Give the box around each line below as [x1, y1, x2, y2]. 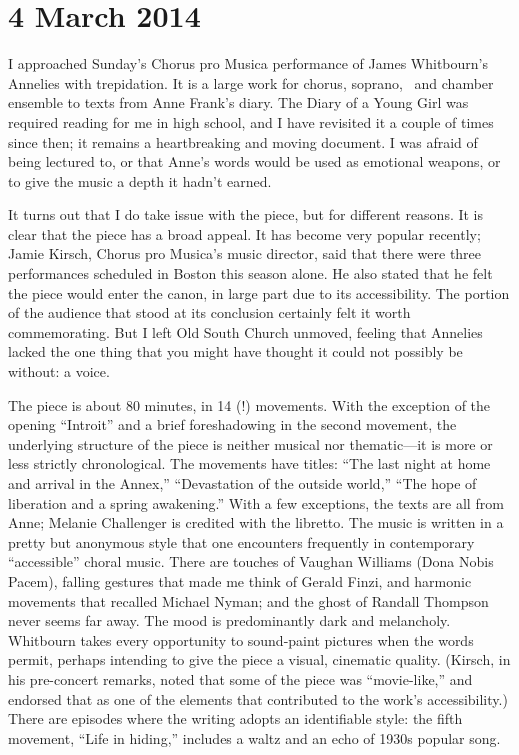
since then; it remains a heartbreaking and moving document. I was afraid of [8, 131, 478, 152]
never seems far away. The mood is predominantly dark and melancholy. [8, 610, 451, 631]
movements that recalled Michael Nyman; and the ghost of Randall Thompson [8, 590, 489, 611]
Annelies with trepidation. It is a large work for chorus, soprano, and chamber [8, 72, 494, 93]
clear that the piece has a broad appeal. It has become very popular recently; [8, 223, 481, 244]
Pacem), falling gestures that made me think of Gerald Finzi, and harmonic [8, 570, 472, 591]
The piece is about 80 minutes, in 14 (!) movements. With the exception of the [8, 394, 491, 415]
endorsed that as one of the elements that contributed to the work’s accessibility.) [8, 688, 508, 709]
